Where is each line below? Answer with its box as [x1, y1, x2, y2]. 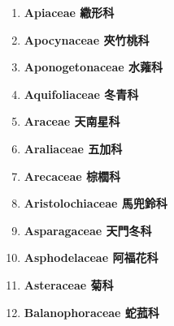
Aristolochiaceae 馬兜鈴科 [24, 195, 167, 212]
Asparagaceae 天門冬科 [24, 221, 152, 238]
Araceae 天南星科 [24, 113, 120, 130]
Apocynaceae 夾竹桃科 [24, 31, 150, 48]
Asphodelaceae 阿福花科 [24, 249, 159, 266]
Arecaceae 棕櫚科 [24, 167, 121, 184]
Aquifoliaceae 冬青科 [24, 85, 139, 102]
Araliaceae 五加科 [24, 139, 123, 157]
